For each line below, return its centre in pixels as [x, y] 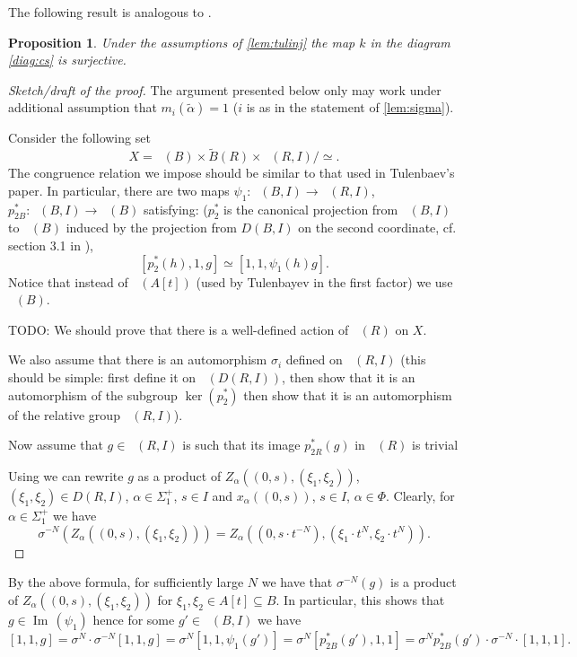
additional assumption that [83, 107]
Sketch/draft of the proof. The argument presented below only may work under [225, 89]
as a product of [179, 475]
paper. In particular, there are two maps [119, 190]
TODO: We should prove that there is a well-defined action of [179, 329]
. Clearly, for [420, 495]
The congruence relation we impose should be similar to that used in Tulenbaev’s [232, 173]
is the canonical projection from [311, 209]
